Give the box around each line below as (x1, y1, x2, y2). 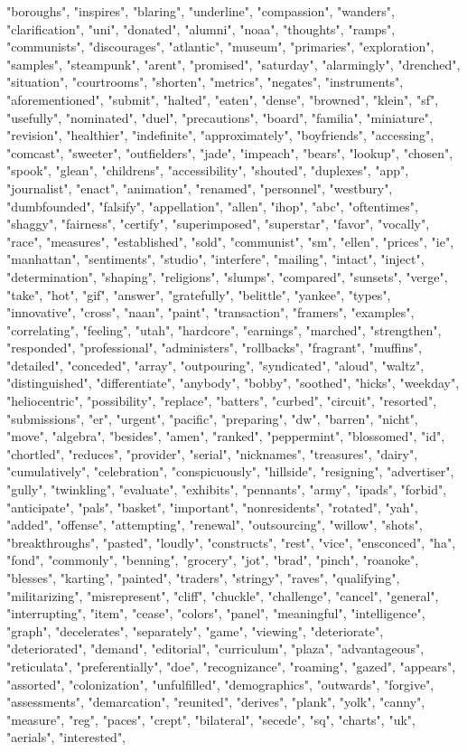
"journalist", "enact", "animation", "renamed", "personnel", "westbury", (6, 178, 393, 197)
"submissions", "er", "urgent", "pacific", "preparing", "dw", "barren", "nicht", (6, 409, 418, 428)
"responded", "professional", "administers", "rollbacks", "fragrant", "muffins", (6, 338, 422, 357)
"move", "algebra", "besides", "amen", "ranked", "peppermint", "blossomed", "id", (6, 427, 445, 446)
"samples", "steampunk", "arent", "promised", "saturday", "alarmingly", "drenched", (6, 54, 461, 73)
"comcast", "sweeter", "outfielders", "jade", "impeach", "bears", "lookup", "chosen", (6, 143, 453, 162)
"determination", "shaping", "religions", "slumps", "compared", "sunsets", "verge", (6, 267, 448, 286)
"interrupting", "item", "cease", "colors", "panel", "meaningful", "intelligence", (6, 604, 425, 623)
